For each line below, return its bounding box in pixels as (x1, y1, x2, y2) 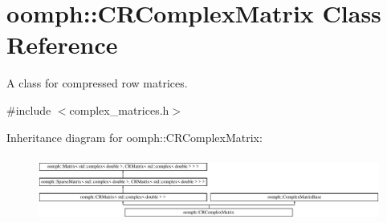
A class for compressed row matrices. (6, 75, 188, 91)
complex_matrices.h (69, 101, 169, 118)
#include (6, 101, 51, 118)
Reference (6, 28, 118, 61)
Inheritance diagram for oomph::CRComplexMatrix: (6, 128, 263, 145)
